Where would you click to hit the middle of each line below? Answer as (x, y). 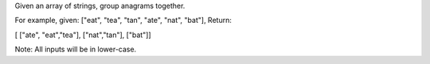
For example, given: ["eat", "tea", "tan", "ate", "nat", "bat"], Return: (123, 21)
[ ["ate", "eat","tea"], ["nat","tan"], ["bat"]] (83, 35)
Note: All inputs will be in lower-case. (76, 49)
